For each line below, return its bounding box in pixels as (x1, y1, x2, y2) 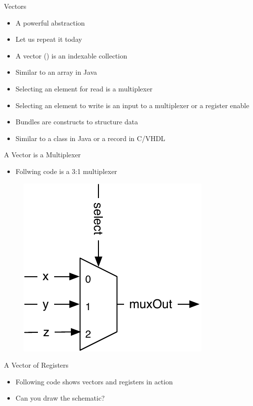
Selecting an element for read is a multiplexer (15, 83, 153, 93)
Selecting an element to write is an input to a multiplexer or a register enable (15, 100, 250, 110)
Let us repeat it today (15, 34, 82, 44)
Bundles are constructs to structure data (15, 116, 138, 127)
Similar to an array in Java (15, 67, 97, 77)
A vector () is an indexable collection (15, 50, 127, 60)
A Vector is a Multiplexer (4, 149, 81, 160)
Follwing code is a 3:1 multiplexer (15, 166, 117, 176)
